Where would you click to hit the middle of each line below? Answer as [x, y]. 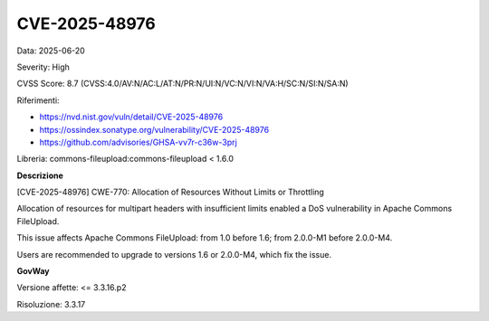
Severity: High [43, 67]
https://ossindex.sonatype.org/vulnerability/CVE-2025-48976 [154, 129]
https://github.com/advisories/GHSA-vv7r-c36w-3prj [138, 142]
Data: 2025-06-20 [51, 51]
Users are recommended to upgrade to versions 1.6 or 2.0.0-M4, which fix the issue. [174, 254]
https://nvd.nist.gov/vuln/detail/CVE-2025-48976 [131, 117]
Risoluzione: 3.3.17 [51, 304]
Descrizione [40, 175]
